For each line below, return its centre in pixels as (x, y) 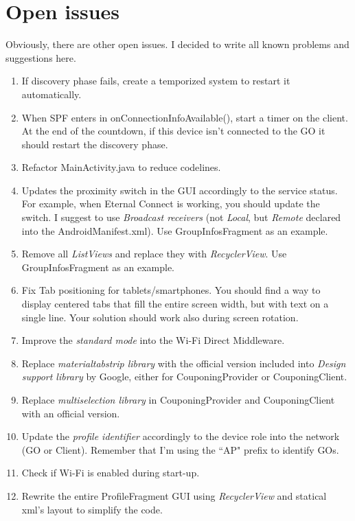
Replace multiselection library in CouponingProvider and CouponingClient (178, 400)
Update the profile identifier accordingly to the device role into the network (181, 436)
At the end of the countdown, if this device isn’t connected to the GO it (173, 131)
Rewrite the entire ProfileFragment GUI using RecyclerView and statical (174, 495)
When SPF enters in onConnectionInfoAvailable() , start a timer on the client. (185, 117)
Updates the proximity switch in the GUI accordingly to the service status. (180, 190)
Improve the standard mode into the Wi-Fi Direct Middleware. (153, 340)
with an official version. (71, 413)
